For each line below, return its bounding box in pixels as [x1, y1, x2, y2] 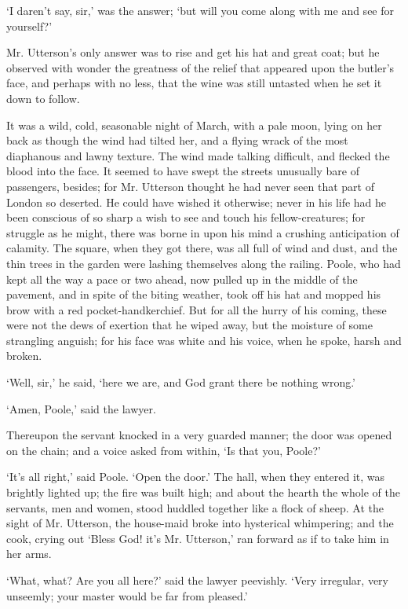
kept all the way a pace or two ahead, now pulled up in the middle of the [6, 270, 358, 287]
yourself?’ [6, 17, 53, 34]
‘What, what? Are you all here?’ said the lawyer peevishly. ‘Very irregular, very [6, 572, 388, 588]
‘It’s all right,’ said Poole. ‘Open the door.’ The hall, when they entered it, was [6, 468, 385, 485]
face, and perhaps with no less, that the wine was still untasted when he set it [6, 75, 382, 91]
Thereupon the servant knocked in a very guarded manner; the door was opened [6, 427, 392, 443]
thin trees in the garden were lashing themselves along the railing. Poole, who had [6, 255, 401, 271]
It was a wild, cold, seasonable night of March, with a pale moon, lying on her [6, 116, 382, 133]
